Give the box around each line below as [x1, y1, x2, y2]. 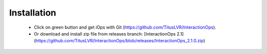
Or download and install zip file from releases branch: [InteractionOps [34, 31, 176, 36]
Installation [9, 7, 56, 18]
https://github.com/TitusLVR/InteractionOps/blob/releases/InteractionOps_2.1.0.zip [35, 38, 204, 44]
